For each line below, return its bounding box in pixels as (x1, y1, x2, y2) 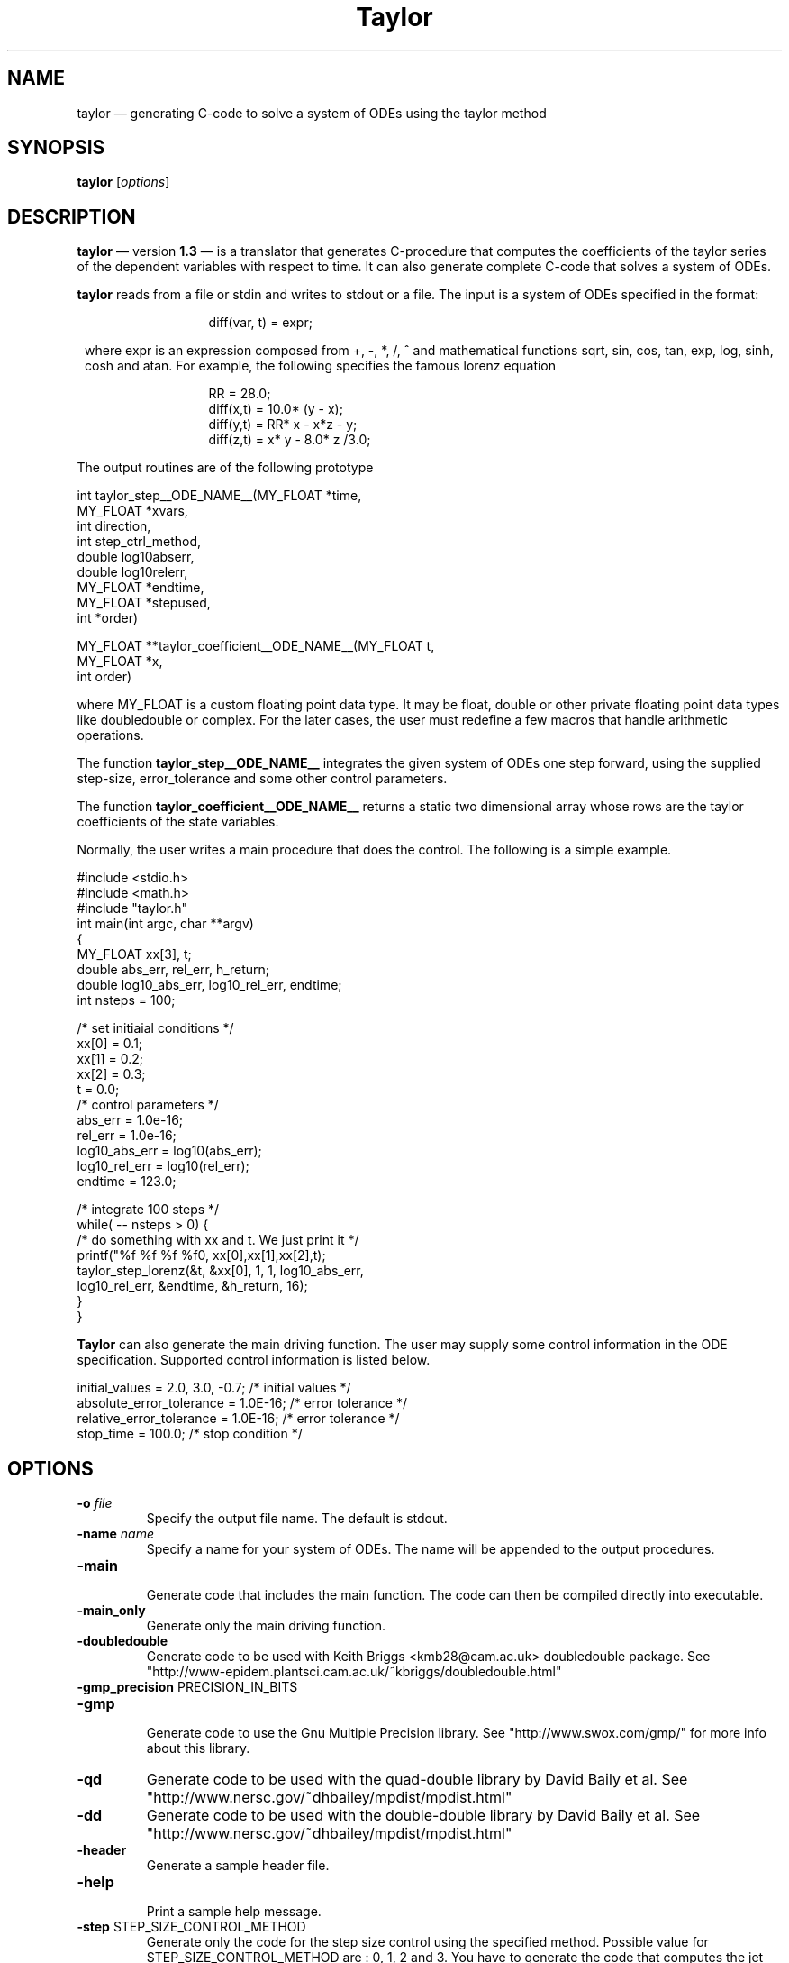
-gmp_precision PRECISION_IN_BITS (77, 1679, 298, 1695)
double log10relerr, (77, 564, 188, 580)
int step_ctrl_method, (77, 534, 202, 550)
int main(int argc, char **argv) (77, 916, 254, 932)
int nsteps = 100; (77, 992, 176, 1009)
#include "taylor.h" (77, 900, 188, 917)
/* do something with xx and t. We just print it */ (77, 1232, 359, 1248)
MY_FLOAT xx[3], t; (77, 946, 192, 963)
